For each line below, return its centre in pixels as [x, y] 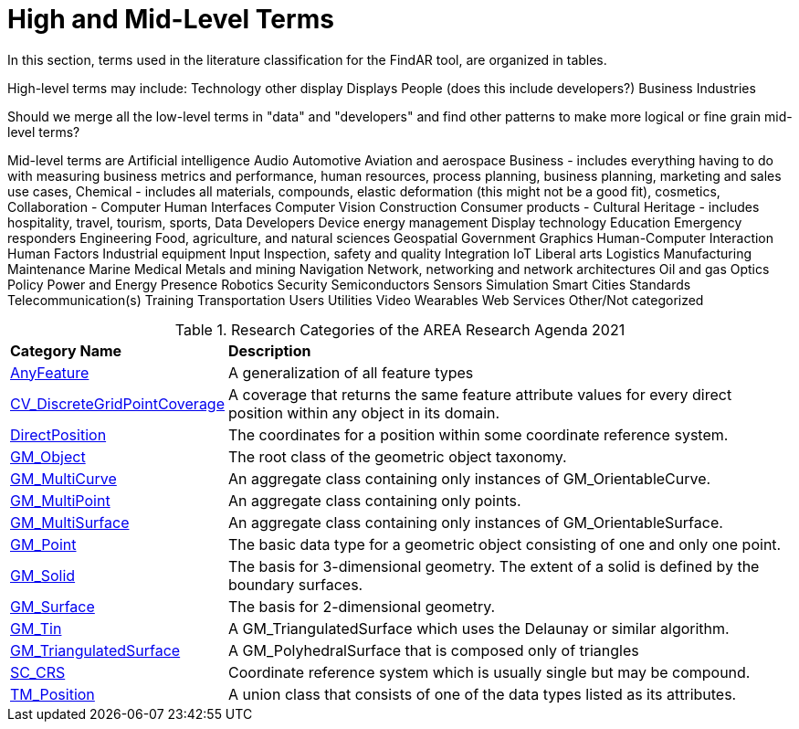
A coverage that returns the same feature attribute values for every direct [480, 394]
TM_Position [53, 694]
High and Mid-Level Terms [171, 19]
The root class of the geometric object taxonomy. [398, 456]
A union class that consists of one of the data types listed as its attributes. [483, 694]
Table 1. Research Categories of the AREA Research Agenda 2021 [400, 329]
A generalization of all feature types [351, 372]
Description [270, 350]
